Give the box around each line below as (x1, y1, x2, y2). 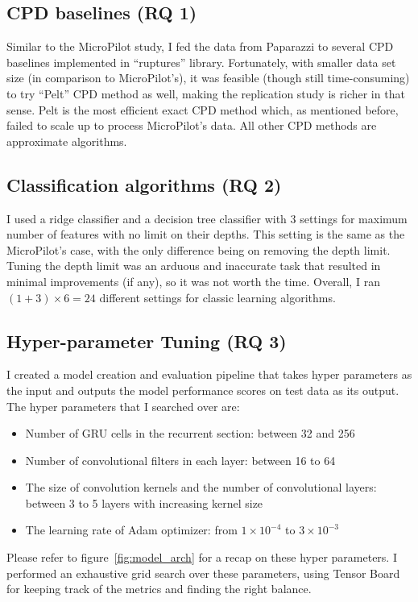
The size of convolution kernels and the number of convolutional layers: (25, 479, 377, 496)
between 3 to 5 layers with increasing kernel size (25, 494, 263, 511)
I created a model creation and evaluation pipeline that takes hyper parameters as (6, 366, 412, 383)
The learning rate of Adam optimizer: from (25, 521, 238, 538)
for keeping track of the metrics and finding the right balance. (6, 580, 312, 597)
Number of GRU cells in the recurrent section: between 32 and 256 (25, 425, 355, 442)
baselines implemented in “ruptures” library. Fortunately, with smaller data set (6, 53, 396, 70)
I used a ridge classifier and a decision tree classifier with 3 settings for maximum (6, 210, 408, 226)
